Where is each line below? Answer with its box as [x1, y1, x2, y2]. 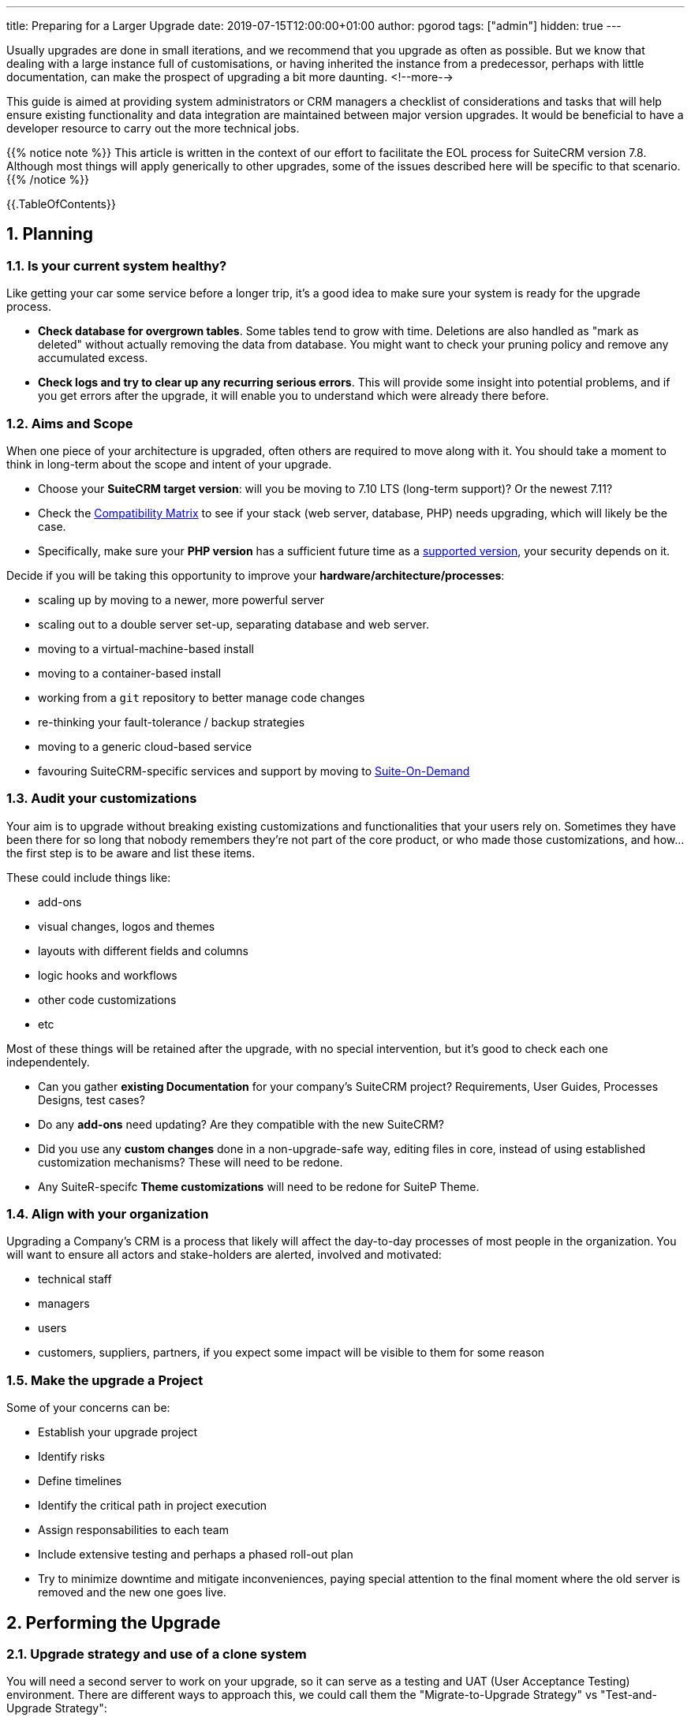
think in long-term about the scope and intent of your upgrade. [6, 457, 332, 471]
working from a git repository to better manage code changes [38, 690, 365, 704]
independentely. [6, 1055, 90, 1069]
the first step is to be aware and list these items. [6, 846, 256, 860]
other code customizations [38, 992, 177, 1006]
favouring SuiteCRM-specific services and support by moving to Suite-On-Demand [38, 763, 470, 778]
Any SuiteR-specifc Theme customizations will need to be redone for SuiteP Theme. [38, 1179, 480, 1193]
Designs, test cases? [38, 1092, 145, 1107]
